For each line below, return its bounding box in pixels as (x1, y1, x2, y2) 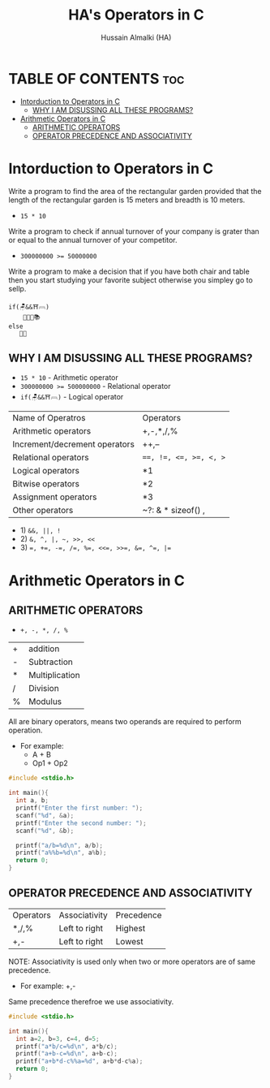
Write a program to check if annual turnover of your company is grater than (8, 226, 259, 236)
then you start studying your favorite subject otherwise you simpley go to (8, 274, 253, 285)
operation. (8, 725, 43, 736)
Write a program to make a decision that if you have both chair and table (8, 266, 250, 276)
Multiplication (28, 670, 80, 681)
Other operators (12, 505, 74, 516)
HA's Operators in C (68, 6, 204, 24)
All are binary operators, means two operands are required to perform (8, 717, 242, 727)
